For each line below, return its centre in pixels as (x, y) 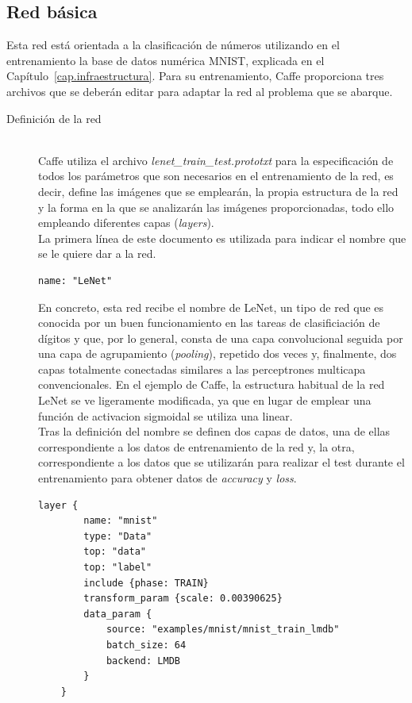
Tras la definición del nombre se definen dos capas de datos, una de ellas (214, 431)
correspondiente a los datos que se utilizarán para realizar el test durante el (221, 462)
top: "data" (115, 552)
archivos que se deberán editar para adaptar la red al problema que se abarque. (200, 91)
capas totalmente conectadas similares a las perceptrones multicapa (202, 369)
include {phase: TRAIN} (146, 583)
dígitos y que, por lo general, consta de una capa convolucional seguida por (221, 338)
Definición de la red (54, 118)
